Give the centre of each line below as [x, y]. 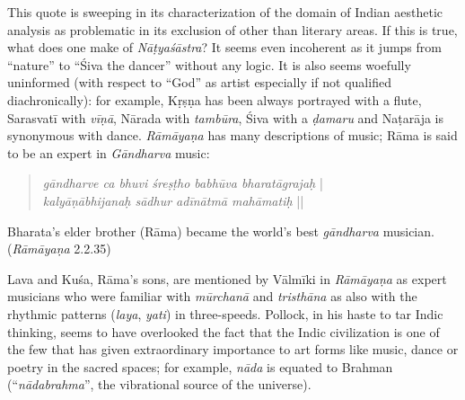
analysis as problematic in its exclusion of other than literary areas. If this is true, [232, 29]
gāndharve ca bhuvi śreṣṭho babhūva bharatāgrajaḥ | [183, 183]
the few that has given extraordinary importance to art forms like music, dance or [233, 349]
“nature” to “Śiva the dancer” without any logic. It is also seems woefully [209, 64]
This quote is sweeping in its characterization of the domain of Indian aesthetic [225, 12]
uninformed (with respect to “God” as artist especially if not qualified [199, 82]
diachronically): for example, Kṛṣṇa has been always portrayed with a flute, [215, 99]
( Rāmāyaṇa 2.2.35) [59, 249]
